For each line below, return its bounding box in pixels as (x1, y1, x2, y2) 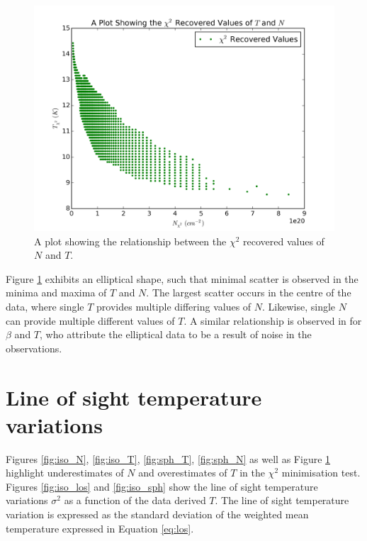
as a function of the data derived (64, 493, 206, 508)
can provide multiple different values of (6, 313, 175, 328)
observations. (6, 340, 62, 355)
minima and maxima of (6, 285, 107, 300)
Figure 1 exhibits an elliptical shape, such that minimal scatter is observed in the (6, 271, 358, 286)
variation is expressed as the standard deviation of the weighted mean (6, 507, 309, 522)
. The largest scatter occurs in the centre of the (146, 285, 351, 300)
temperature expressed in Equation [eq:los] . (6, 520, 194, 535)
